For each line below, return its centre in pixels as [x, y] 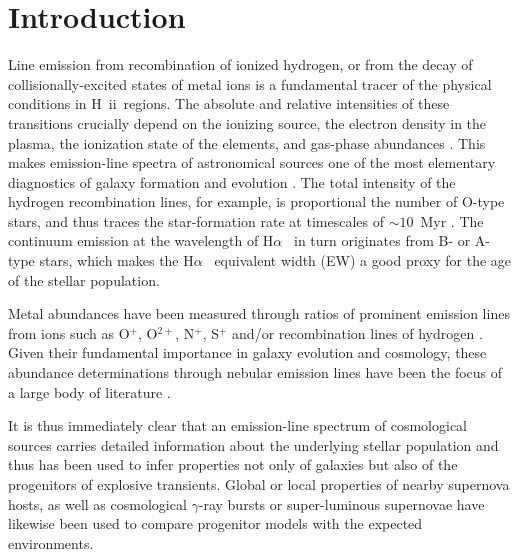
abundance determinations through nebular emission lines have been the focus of [255, 372]
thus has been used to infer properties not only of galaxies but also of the [233, 464]
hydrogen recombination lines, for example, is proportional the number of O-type [256, 201]
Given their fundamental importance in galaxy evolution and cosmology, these [247, 352]
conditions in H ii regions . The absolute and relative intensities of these [229, 103]
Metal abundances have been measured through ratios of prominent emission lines [259, 313]
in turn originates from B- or [382, 240]
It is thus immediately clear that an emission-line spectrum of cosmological [237, 425]
